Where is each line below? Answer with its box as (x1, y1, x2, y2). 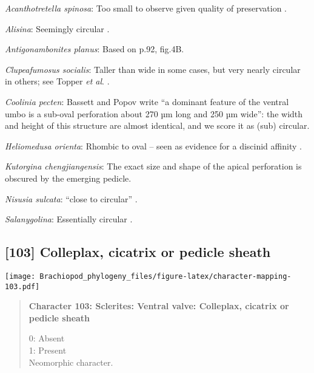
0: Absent (28, 332, 65, 344)
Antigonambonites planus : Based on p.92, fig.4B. (5, 43, 184, 55)
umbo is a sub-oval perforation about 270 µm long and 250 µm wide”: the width (5, 107, 303, 120)
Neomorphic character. (28, 355, 113, 368)
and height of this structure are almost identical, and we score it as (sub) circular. (5, 119, 310, 132)
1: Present (28, 344, 67, 357)
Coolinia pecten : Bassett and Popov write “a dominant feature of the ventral (5, 95, 289, 108)
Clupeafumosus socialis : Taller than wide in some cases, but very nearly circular (5, 63, 301, 75)
